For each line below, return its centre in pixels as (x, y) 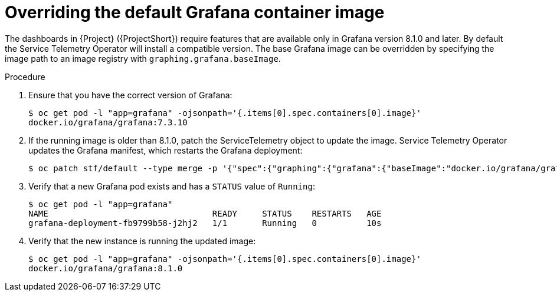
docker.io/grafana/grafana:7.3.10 (108, 122)
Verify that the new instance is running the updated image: (142, 241)
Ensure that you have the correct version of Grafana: (130, 95)
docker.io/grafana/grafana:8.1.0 (106, 268)
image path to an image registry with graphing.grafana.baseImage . (143, 58)
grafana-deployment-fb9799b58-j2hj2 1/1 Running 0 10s (205, 223)
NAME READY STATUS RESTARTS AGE (205, 213)
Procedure (25, 77)
